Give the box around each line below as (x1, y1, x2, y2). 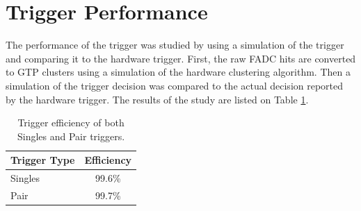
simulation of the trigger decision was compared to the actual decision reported (6, 78, 344, 92)
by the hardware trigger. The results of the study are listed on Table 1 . (6, 92, 309, 106)
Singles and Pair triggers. (17, 128, 125, 143)
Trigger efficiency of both (17, 115, 125, 130)
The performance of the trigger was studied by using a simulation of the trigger (6, 37, 344, 52)
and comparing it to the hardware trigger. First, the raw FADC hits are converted (6, 51, 356, 65)
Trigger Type (10, 153, 75, 167)
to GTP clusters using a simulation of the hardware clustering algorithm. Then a (6, 65, 351, 79)
